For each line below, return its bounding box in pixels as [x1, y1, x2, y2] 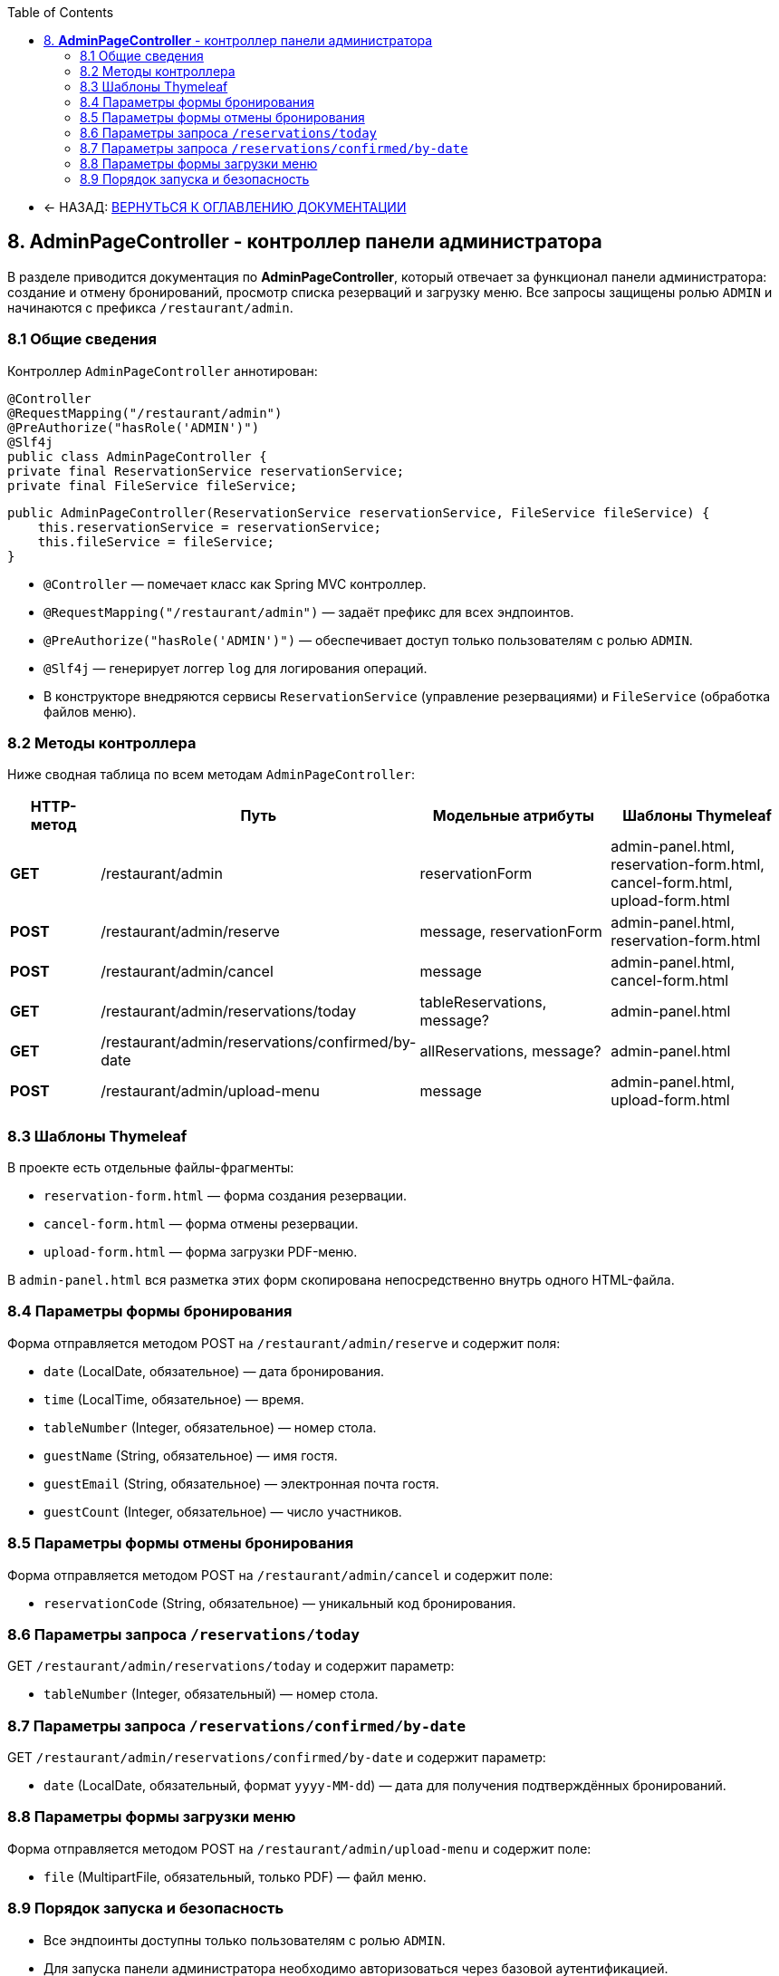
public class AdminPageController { [7, 448, 267, 464]
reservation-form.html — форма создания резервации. [43, 1188, 408, 1204]
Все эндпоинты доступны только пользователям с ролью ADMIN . [43, 1932, 446, 1948]
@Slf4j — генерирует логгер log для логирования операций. [43, 660, 428, 676]
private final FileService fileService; [7, 477, 298, 493]
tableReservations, [419, 993, 547, 1012]
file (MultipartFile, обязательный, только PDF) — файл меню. [43, 1868, 427, 1884]
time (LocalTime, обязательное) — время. [43, 1391, 304, 1407]
